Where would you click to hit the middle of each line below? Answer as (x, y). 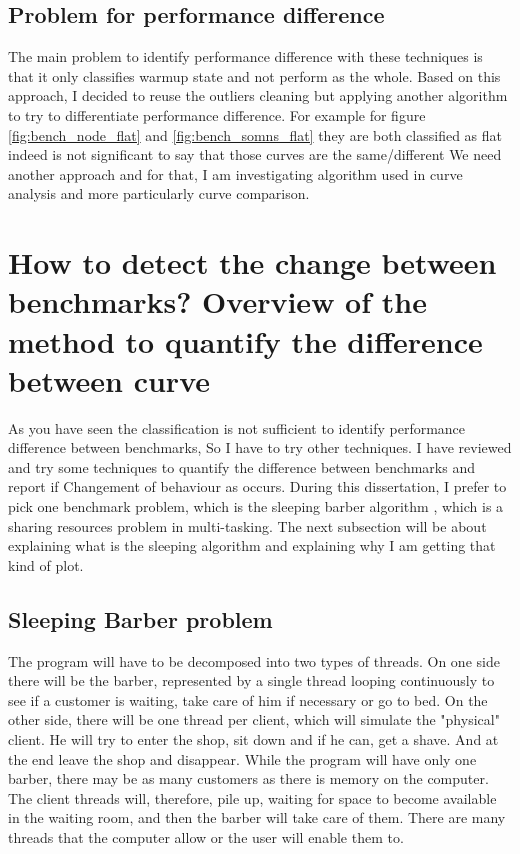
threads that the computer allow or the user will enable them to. (206, 836)
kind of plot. (46, 564)
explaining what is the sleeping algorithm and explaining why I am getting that (252, 545)
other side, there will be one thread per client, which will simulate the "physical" (254, 719)
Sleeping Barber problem (140, 618)
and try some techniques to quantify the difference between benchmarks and (241, 466)
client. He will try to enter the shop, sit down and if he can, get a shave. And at (253, 738)
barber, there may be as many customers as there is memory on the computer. (248, 778)
